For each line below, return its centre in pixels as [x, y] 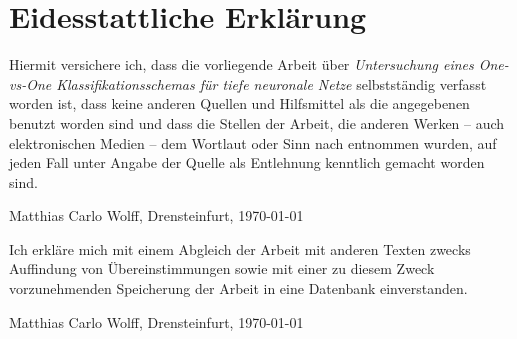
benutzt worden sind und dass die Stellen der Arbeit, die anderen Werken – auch [257, 122]
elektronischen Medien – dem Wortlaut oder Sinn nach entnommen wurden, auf [253, 142]
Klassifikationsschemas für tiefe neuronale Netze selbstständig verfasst [271, 83]
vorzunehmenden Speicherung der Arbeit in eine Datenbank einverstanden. [238, 288]
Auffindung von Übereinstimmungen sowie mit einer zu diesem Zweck [222, 268]
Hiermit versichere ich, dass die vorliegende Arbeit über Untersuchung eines [241, 64]
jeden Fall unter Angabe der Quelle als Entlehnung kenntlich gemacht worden [247, 162]
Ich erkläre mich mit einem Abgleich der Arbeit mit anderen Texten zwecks [240, 248]
